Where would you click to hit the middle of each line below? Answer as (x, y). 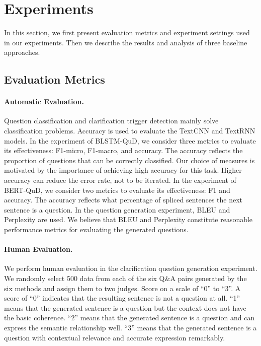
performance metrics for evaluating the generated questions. (96, 229)
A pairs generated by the (208, 278)
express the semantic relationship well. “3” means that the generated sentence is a (130, 327)
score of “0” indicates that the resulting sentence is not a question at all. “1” (122, 298)
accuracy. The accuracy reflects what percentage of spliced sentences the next (123, 200)
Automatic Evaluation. (44, 101)
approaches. (22, 52)
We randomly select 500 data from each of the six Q (84, 278)
